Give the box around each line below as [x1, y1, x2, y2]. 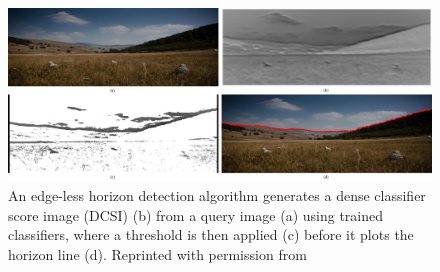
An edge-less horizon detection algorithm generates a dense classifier [8, 185, 426, 206]
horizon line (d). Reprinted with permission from [8, 243, 307, 264]
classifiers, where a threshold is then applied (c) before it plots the [8, 224, 414, 245]
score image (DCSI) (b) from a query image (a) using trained [8, 204, 383, 225]
